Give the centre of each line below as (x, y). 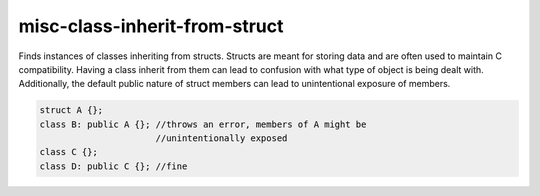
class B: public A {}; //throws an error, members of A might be (203, 124)
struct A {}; (71, 110)
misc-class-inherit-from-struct (151, 26)
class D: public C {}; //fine (113, 166)
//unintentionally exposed (221, 138)
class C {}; (69, 152)
